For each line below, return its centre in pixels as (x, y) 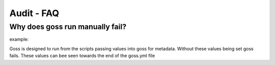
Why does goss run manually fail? (68, 27)
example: (19, 39)
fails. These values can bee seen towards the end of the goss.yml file (82, 56)
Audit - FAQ (34, 13)
